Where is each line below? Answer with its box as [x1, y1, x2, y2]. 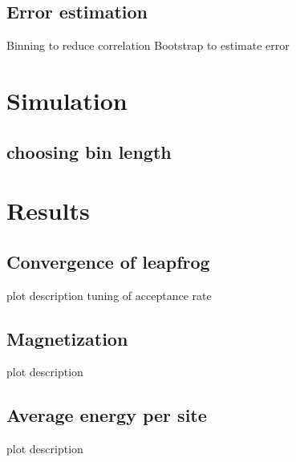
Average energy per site [6, 403, 207, 428]
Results [6, 194, 90, 227]
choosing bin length [6, 139, 172, 164]
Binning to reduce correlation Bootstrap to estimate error [6, 37, 290, 54]
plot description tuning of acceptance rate [6, 286, 212, 303]
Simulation [6, 83, 128, 116]
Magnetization [6, 326, 128, 351]
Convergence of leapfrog [6, 249, 210, 274]
